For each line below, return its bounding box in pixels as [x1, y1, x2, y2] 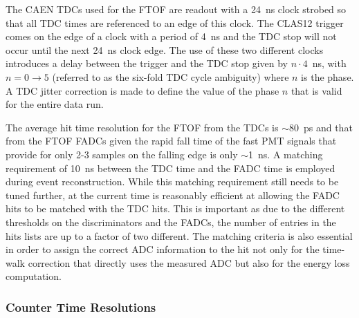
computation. [6, 269, 62, 283]
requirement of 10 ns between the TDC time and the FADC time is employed [6, 160, 335, 175]
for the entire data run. [6, 97, 104, 111]
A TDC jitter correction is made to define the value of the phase [6, 83, 279, 97]
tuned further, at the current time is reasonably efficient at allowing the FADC [6, 187, 340, 202]
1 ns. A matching [248, 147, 323, 161]
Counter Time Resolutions [6, 298, 156, 315]
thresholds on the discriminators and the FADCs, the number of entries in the [6, 214, 336, 229]
